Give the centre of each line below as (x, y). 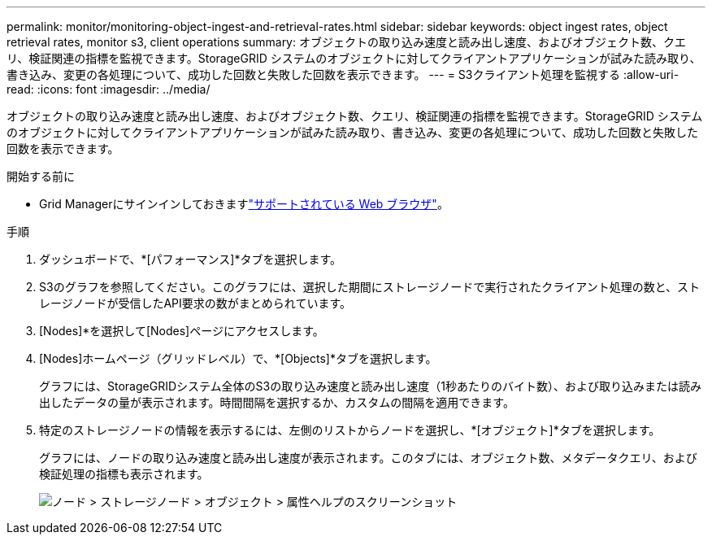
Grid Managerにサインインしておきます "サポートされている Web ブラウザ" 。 (244, 204)
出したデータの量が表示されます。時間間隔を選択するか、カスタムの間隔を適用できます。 (277, 402)
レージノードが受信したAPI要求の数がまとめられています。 (195, 303)
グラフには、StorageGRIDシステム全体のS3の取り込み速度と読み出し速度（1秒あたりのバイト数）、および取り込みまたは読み (370, 386)
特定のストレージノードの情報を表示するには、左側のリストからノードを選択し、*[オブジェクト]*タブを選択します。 (350, 430)
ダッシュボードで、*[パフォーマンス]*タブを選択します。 (190, 259)
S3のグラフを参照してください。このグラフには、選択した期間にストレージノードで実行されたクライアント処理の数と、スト (370, 287)
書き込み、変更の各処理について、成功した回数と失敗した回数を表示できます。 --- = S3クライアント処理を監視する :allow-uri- (343, 74)
